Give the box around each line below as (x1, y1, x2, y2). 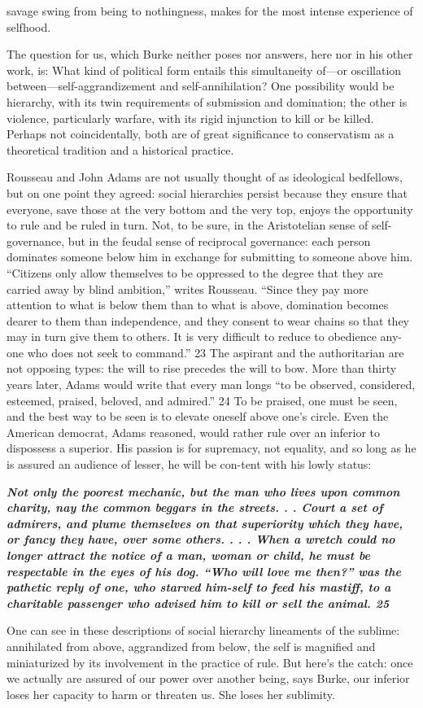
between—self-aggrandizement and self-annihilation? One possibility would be (7, 77, 395, 94)
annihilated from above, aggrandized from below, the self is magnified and (7, 637, 376, 654)
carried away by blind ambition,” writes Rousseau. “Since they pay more (7, 280, 368, 297)
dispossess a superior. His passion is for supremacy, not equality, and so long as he (7, 439, 416, 457)
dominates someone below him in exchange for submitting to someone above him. (7, 248, 413, 265)
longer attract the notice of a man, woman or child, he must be (7, 547, 370, 563)
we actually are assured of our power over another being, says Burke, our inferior (7, 670, 410, 687)
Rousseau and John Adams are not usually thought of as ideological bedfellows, (7, 168, 403, 186)
